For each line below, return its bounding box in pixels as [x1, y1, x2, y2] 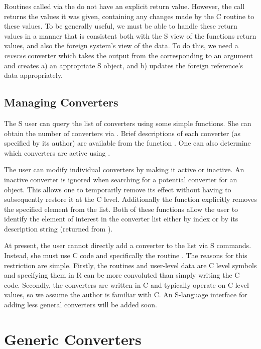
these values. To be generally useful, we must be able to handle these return [4, 21, 237, 31]
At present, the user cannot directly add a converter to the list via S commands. [4, 240, 251, 251]
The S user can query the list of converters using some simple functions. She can [4, 118, 251, 128]
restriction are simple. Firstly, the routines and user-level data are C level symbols [4, 260, 257, 270]
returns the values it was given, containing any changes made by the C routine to [4, 11, 254, 21]
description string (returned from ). [4, 223, 113, 234]
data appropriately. [4, 70, 63, 80]
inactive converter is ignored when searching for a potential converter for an [4, 174, 237, 184]
